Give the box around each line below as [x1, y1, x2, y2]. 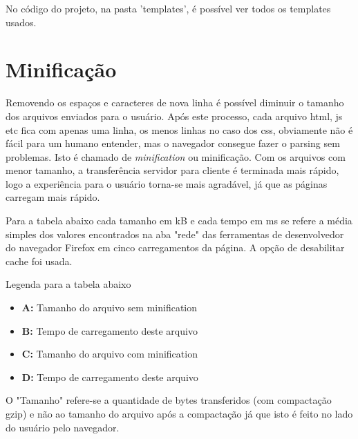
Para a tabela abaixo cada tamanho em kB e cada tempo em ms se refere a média [6, 213, 352, 228]
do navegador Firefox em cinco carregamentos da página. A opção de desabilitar [6, 240, 345, 255]
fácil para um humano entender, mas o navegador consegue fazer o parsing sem [6, 136, 340, 150]
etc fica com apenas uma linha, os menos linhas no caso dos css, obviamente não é [6, 122, 353, 137]
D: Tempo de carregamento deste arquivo [21, 369, 198, 384]
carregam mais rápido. [6, 190, 100, 204]
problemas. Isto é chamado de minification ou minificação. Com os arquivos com [6, 149, 346, 164]
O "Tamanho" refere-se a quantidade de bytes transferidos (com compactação [6, 393, 332, 407]
